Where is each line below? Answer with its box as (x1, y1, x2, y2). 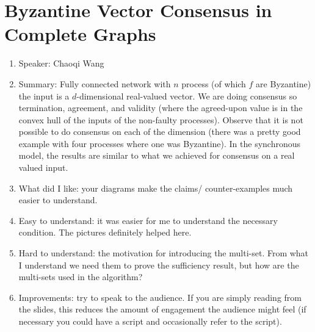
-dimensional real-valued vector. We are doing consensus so (76, 89, 297, 102)
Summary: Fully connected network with (18, 77, 171, 90)
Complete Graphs (4, 21, 156, 46)
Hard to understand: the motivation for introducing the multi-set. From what (18, 247, 309, 259)
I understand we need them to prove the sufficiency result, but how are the (18, 258, 299, 271)
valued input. (18, 161, 68, 174)
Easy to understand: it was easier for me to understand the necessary (18, 214, 278, 226)
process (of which (181, 77, 246, 90)
